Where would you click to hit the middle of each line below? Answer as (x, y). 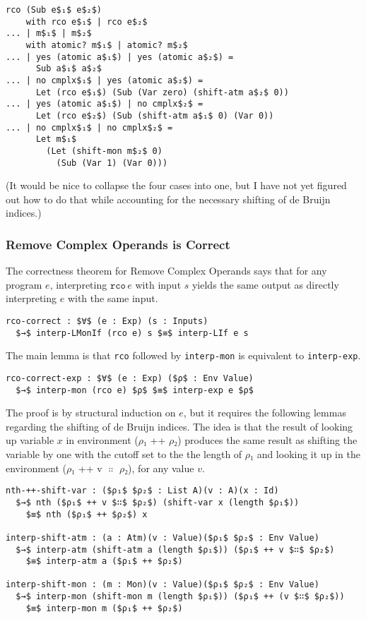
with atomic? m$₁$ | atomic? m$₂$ (107, 45)
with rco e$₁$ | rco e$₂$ (87, 22)
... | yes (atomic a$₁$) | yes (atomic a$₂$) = (120, 57)
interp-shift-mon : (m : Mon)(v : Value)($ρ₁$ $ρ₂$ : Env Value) (163, 585)
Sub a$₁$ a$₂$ (69, 69)
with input (158, 284)
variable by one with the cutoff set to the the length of (124, 454)
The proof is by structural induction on (91, 413)
